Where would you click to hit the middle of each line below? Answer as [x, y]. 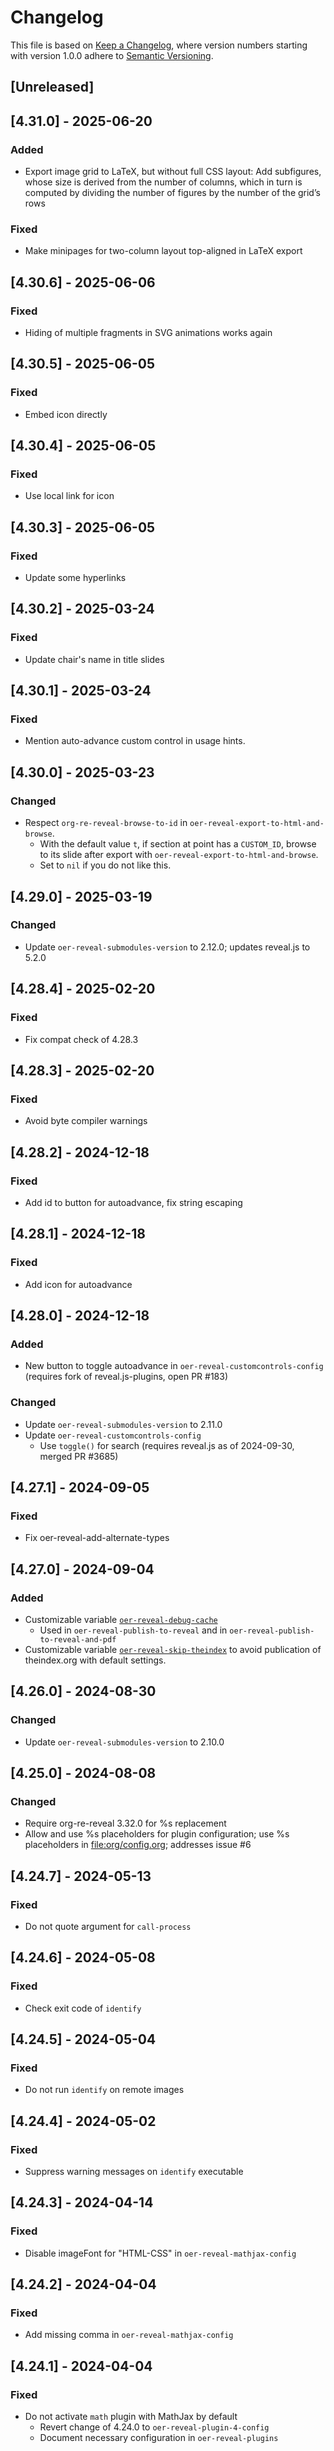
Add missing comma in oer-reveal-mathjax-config [129, 2335]
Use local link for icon [69, 496]
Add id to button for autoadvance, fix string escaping [133, 1202]
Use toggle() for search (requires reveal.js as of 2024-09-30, [167, 1445]
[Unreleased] [52, 87]
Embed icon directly [66, 414]
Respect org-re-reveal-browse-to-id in [106, 823]
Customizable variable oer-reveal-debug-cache [121, 1619]
